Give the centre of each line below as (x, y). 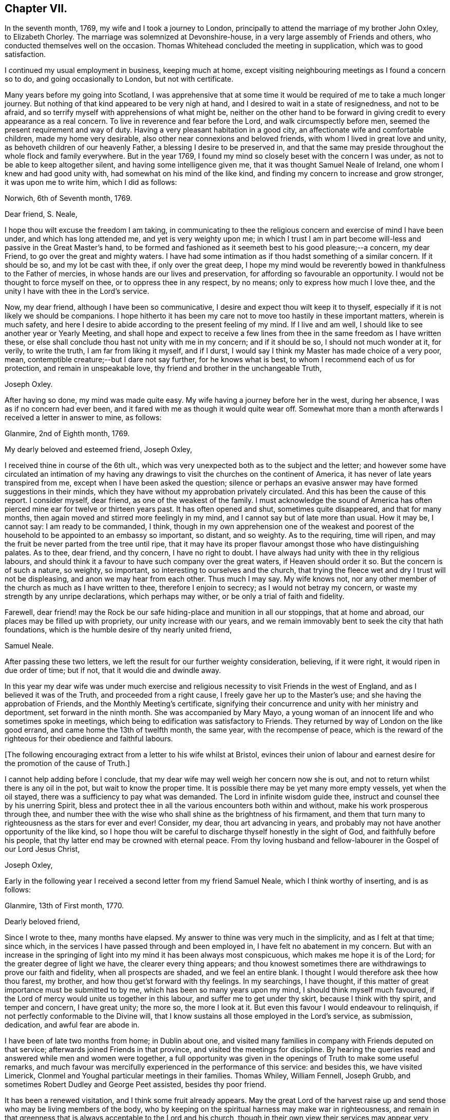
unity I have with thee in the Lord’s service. (77, 291)
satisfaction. (25, 54)
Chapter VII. (36, 8)
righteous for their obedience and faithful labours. (89, 739)
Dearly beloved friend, (42, 922)
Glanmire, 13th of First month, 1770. (64, 906)
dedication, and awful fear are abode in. (72, 1025)
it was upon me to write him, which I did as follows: (91, 182)
